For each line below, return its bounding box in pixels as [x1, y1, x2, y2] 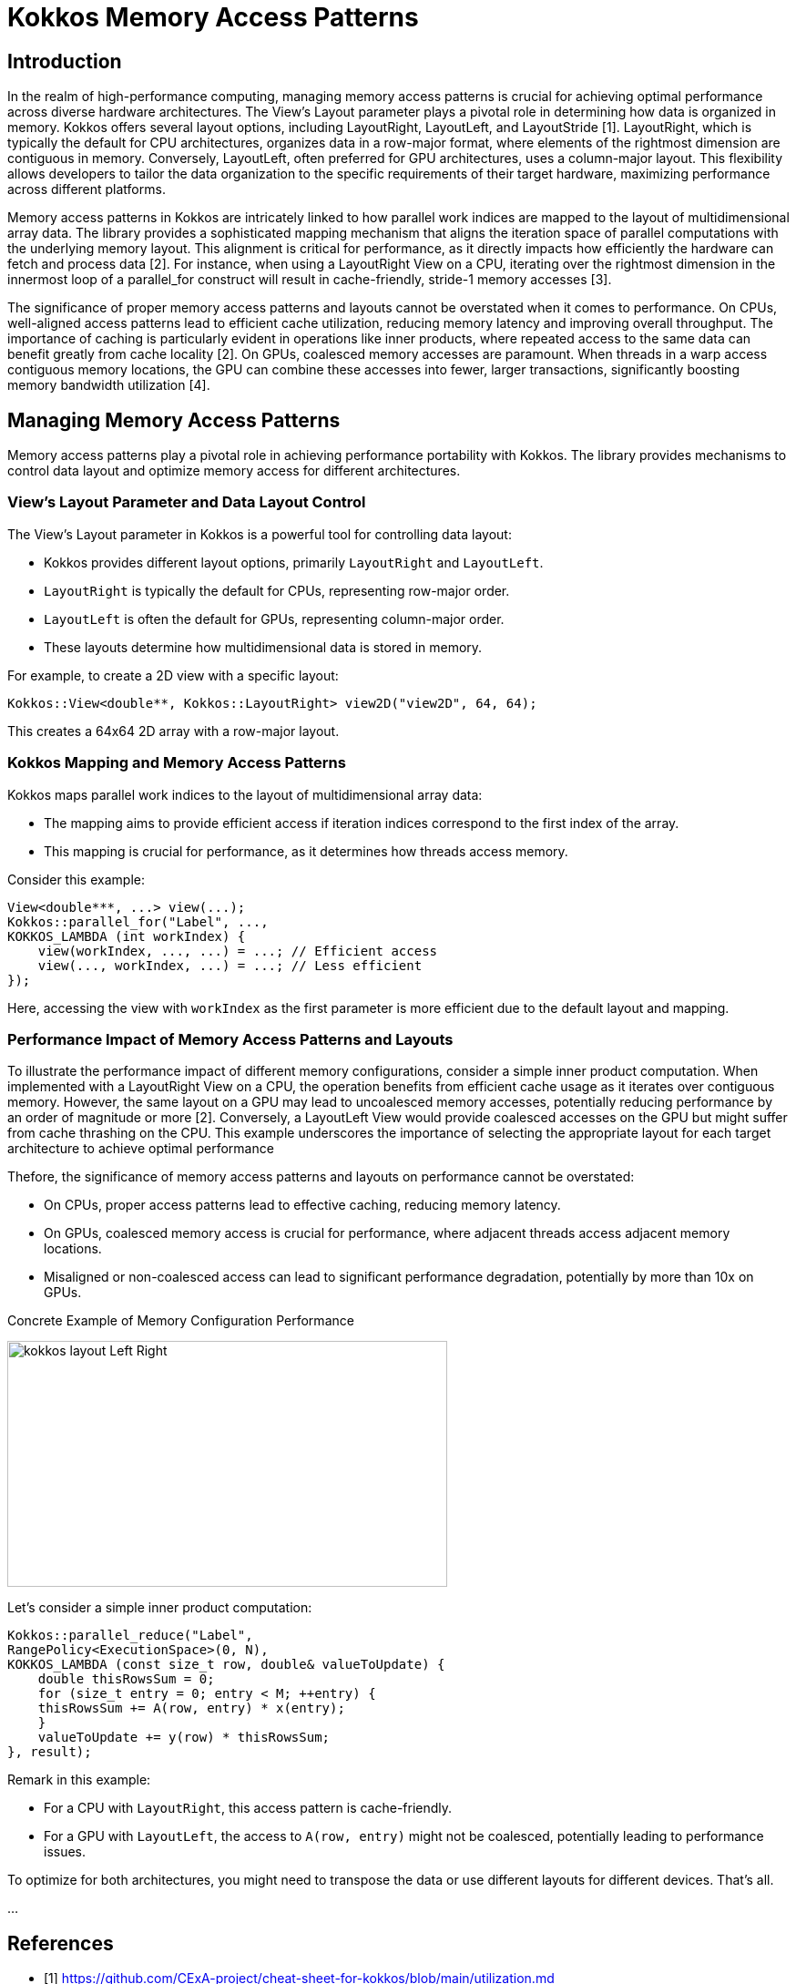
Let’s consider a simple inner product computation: [7, 1600, 312, 1616]
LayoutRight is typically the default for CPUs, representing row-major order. [44, 582, 510, 598]
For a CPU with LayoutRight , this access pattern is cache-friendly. [44, 1800, 453, 1816]
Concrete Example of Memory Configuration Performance [7, 1313, 354, 1329]
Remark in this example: [7, 1772, 151, 1788]
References [7, 1931, 114, 1955]
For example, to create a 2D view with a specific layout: [7, 667, 339, 683]
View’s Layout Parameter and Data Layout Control [7, 493, 366, 512]
